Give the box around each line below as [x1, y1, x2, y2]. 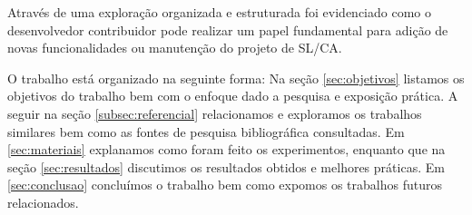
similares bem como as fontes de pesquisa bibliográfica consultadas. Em [7, 122, 405, 141]
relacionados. [7, 192, 79, 211]
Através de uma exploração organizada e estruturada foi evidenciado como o [7, 3, 431, 21]
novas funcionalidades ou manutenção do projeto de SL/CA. [7, 38, 342, 57]
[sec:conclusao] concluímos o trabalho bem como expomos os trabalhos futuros [7, 175, 442, 194]
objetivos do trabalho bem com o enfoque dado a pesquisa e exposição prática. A [7, 86, 458, 105]
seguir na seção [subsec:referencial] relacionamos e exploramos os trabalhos [7, 103, 422, 122]
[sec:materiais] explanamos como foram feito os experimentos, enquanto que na [7, 140, 446, 159]
